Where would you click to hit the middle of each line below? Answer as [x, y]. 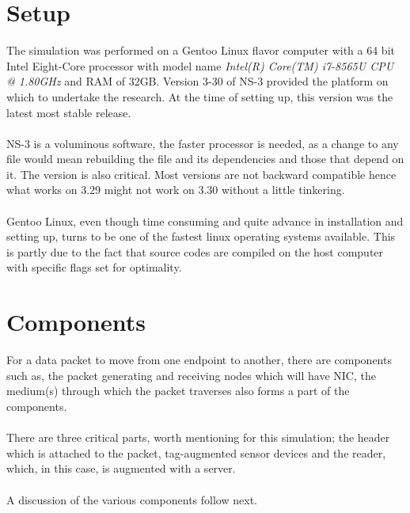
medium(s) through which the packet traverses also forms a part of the [178, 391]
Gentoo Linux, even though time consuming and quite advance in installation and [205, 220]
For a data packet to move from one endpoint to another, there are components [199, 360]
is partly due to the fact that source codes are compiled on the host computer [195, 251]
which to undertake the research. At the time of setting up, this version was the [200, 96]
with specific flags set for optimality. [94, 267]
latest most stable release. [69, 112]
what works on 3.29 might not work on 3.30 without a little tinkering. [176, 190]
